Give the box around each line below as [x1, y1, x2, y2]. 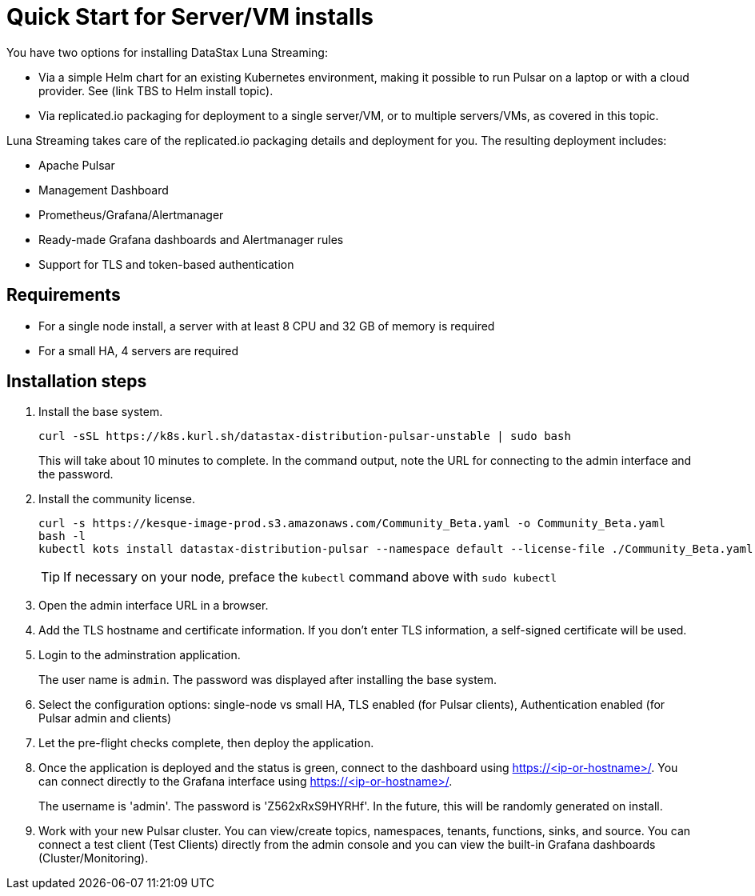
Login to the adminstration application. [38, 648, 241, 662]
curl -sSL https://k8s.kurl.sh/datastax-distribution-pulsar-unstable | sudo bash [38, 430, 571, 443]
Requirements [6, 285, 121, 306]
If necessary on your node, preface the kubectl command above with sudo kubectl [63, 569, 557, 586]
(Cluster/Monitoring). [38, 851, 149, 866]
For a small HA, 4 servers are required [38, 343, 238, 358]
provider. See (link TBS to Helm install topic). [38, 83, 274, 98]
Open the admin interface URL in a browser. [38, 598, 269, 613]
